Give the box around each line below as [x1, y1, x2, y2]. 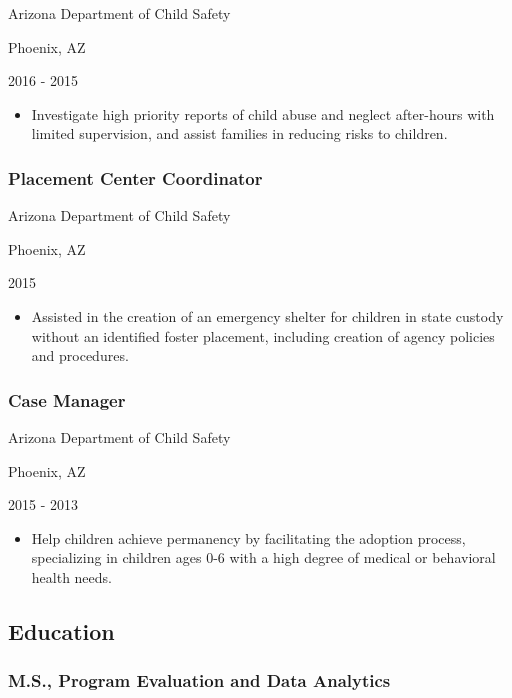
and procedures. [31, 345, 129, 366]
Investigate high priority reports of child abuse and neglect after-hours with [31, 103, 495, 124]
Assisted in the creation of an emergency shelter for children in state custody [31, 305, 504, 326]
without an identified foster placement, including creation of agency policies [31, 325, 495, 346]
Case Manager [8, 387, 126, 412]
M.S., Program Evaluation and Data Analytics [8, 668, 391, 693]
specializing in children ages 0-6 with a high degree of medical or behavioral [31, 547, 496, 568]
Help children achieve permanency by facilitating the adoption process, [31, 527, 466, 548]
